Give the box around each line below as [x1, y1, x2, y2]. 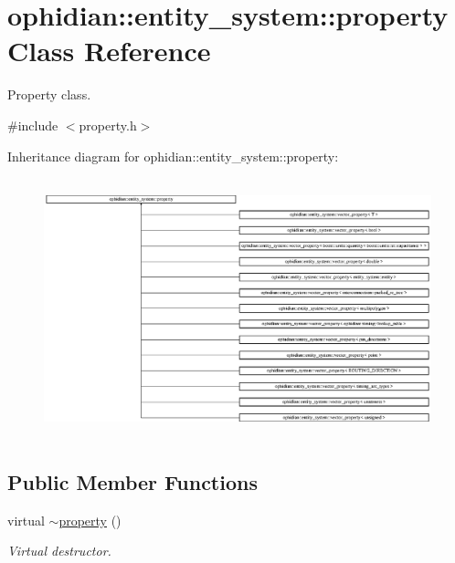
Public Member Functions [7, 468, 258, 496]
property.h [79, 115, 137, 134]
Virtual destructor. [7, 541, 111, 560]
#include [7, 115, 58, 134]
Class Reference [7, 32, 211, 69]
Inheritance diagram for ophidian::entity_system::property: [7, 146, 339, 165]
